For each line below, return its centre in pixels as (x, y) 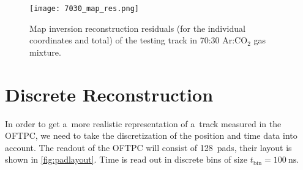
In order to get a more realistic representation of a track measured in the (143, 123)
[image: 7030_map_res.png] (84, 9)
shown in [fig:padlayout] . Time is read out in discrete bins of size (126, 159)
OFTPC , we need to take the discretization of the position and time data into (151, 135)
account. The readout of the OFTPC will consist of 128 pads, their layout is (148, 147)
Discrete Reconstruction (109, 94)
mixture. (45, 52)
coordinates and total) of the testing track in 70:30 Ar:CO (139, 40)
